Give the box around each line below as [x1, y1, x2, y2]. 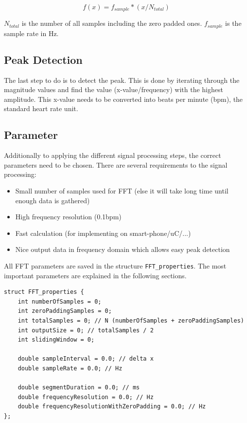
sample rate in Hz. [4, 28, 59, 38]
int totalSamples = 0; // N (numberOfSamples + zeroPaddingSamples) [18, 317, 244, 325]
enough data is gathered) [15, 195, 90, 205]
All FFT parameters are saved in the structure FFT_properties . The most [4, 261, 227, 271]
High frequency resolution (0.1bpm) [15, 211, 122, 222]
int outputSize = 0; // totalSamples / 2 [18, 327, 154, 334]
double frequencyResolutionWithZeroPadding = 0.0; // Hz [18, 403, 206, 410]
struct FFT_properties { [4, 288, 84, 296]
